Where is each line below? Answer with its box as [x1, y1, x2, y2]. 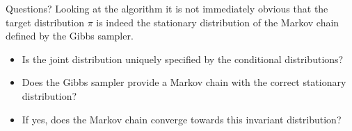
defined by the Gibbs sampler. [6, 28, 134, 43]
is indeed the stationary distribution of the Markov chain [96, 15, 339, 29]
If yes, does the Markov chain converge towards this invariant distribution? [22, 112, 342, 126]
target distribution [6, 15, 84, 29]
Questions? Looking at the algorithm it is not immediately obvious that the [6, 1, 328, 15]
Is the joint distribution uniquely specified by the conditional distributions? [22, 51, 344, 66]
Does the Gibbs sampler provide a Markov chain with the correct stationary [22, 75, 346, 89]
